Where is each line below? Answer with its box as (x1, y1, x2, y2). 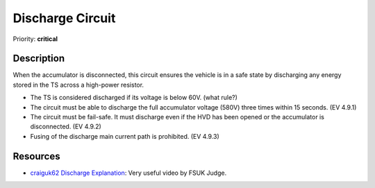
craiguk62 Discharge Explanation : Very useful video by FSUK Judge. (30, 169, 227, 177)
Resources (12, 150, 60, 162)
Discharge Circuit (12, 10, 116, 26)
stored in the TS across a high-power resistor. (12, 80, 144, 89)
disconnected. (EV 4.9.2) (30, 122, 102, 131)
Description (12, 53, 65, 65)
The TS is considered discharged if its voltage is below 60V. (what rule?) (30, 94, 237, 102)
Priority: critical (12, 35, 58, 43)
